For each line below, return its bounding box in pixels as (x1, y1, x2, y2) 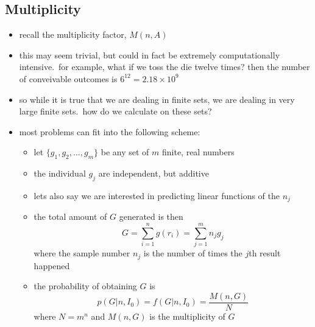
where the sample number (34, 247, 130, 259)
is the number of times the (143, 247, 242, 259)
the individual (34, 167, 86, 180)
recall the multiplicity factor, (19, 28, 127, 41)
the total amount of (34, 210, 107, 223)
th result (249, 247, 281, 259)
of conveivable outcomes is (19, 72, 118, 85)
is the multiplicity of (149, 309, 225, 322)
